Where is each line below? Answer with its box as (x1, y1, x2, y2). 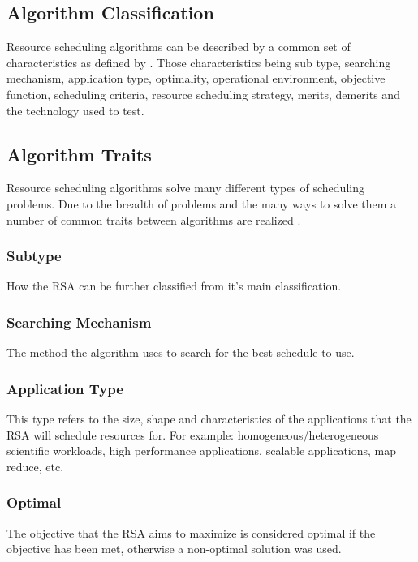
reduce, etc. (6, 457, 64, 474)
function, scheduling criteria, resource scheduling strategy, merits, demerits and (6, 85, 400, 102)
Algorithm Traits (6, 141, 152, 166)
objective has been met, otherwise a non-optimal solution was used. (6, 540, 342, 557)
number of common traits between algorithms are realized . (6, 211, 301, 228)
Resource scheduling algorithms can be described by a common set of (6, 38, 351, 55)
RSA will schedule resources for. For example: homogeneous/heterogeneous (6, 426, 379, 443)
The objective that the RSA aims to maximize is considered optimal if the (6, 524, 376, 541)
